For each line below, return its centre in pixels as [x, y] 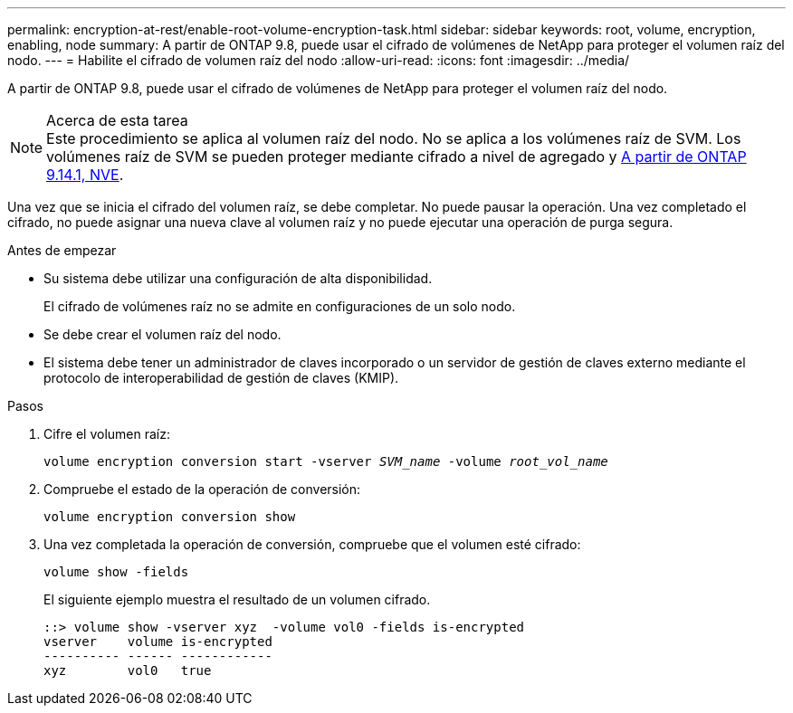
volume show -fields [116, 572]
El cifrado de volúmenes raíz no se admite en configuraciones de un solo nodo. [280, 306]
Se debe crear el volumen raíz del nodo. [162, 334]
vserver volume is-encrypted [158, 642]
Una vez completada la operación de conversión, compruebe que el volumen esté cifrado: [312, 544]
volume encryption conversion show [170, 517]
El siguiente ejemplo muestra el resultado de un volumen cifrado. [237, 599]
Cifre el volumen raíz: [107, 434]
